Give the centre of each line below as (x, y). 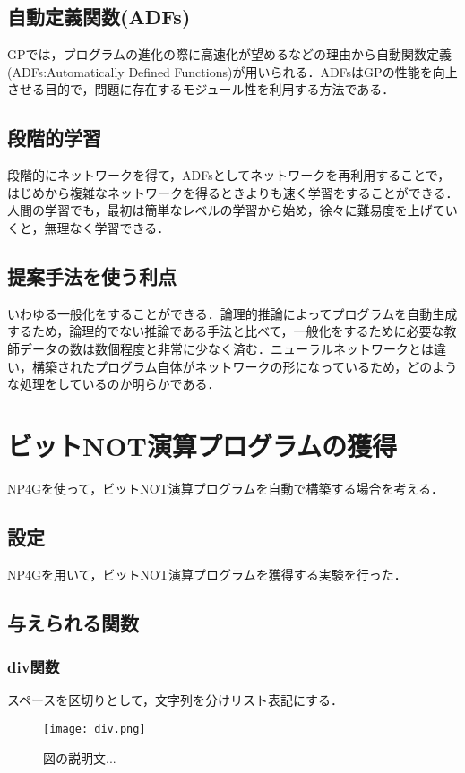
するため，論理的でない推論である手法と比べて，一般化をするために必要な (226, 331)
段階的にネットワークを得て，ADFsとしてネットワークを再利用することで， (229, 175)
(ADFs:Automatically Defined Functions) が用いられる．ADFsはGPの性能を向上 (232, 71)
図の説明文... (80, 757)
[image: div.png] (95, 729)
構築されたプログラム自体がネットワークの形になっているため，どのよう (245, 366)
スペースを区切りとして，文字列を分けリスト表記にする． (176, 700)
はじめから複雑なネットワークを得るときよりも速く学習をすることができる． (233, 192)
